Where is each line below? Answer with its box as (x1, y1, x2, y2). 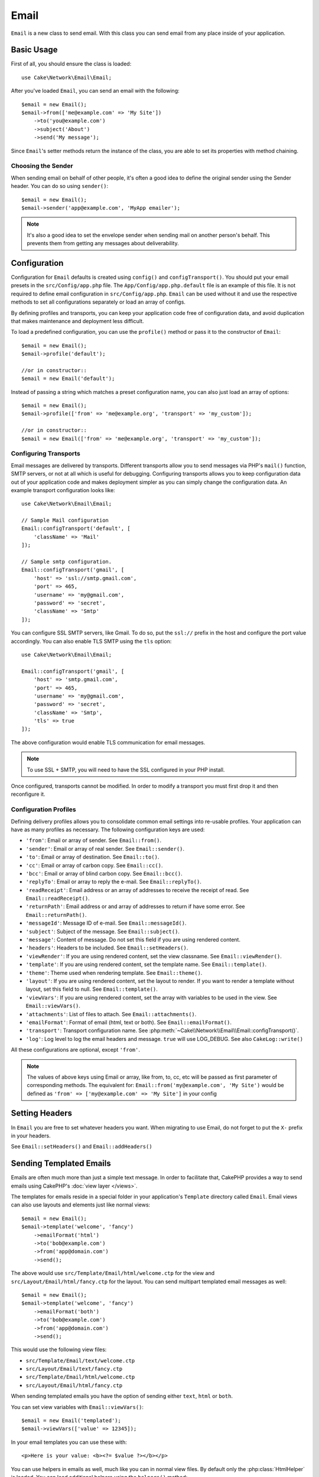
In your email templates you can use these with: (11, 1439, 127, 1446)
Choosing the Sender (11, 162, 73, 170)
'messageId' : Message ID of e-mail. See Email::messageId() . (25, 919, 187, 927)
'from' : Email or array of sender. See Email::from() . (25, 837, 162, 844)
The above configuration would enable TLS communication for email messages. (11, 738, 206, 746)
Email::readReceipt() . (25, 895, 90, 902)
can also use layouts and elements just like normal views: (11, 1201, 151, 1208)
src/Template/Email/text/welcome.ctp (25, 1357, 135, 1364)
